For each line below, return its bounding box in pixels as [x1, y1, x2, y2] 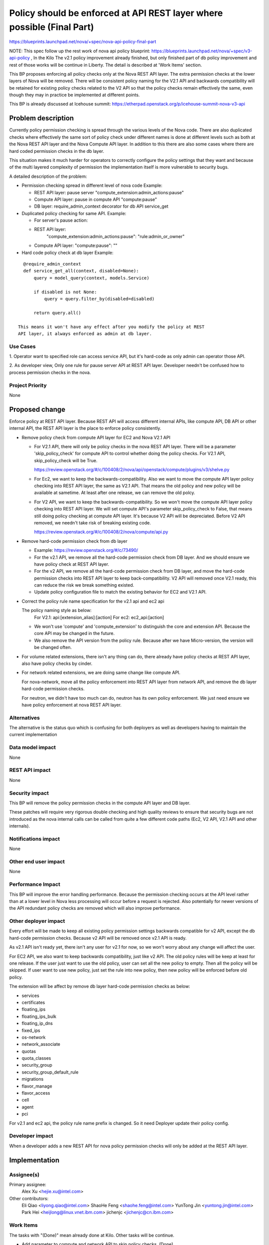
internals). [9, 823, 30, 829]
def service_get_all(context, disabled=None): [23, 268, 139, 274]
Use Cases [9, 343, 36, 350]
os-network [21, 1034, 46, 1040]
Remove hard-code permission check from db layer [21, 538, 128, 544]
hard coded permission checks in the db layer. [9, 148, 105, 154]
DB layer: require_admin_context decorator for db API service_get [34, 203, 169, 209]
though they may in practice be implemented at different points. [9, 92, 140, 98]
